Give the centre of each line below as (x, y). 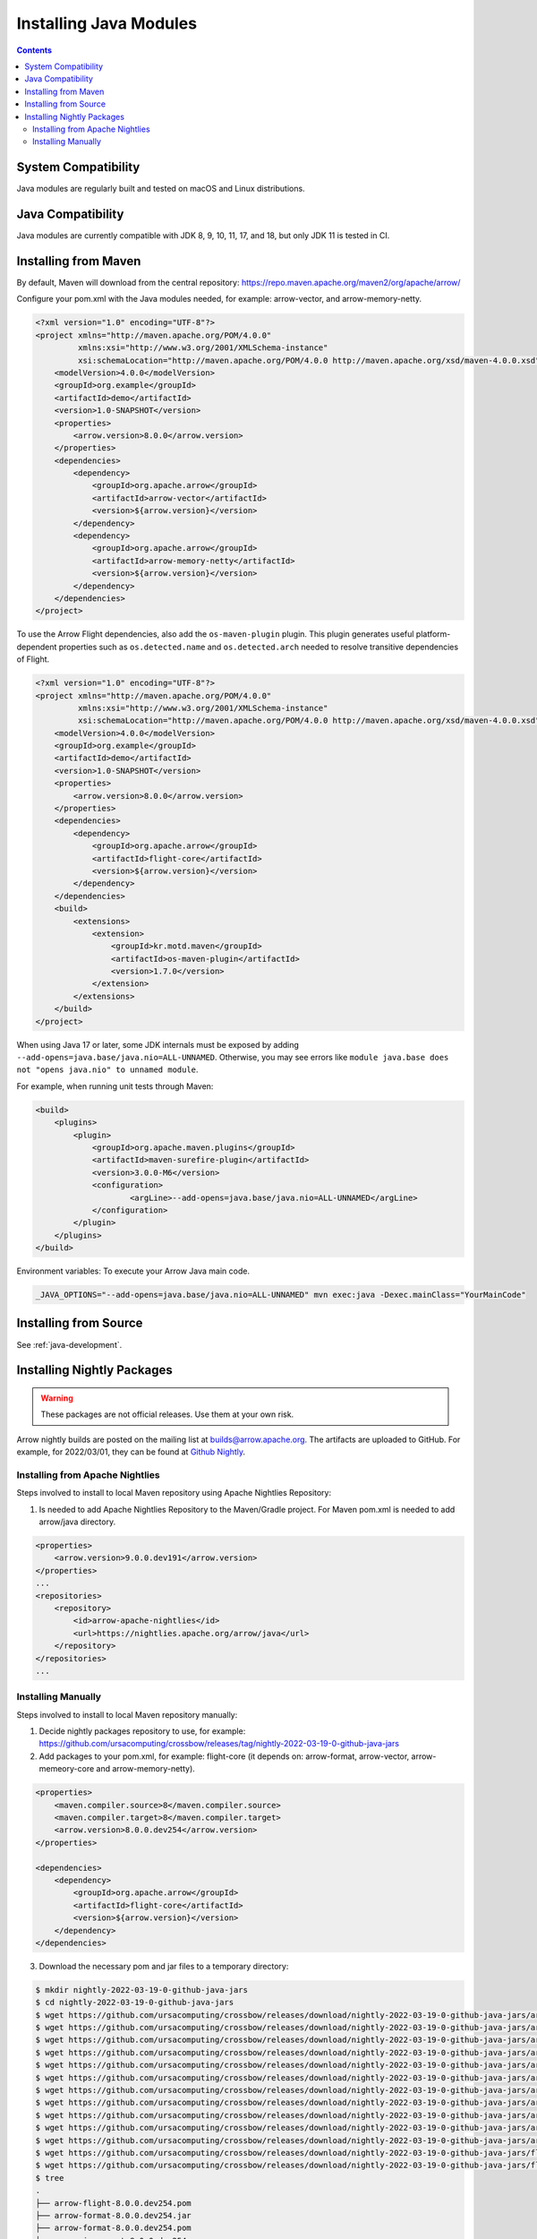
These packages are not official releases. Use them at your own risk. (167, 1414)
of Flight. (33, 659)
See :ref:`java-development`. (69, 1344)
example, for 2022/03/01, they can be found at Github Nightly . (131, 1452)
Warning (57, 1398)
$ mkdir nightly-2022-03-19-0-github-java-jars (141, 1990)
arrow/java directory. (77, 1522)
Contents (34, 50)
